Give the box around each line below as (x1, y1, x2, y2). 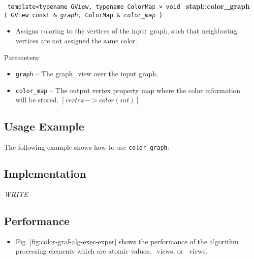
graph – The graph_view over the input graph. (15, 68, 158, 79)
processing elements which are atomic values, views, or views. (15, 246, 208, 256)
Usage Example (4, 119, 84, 134)
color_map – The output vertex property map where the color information (15, 85, 241, 95)
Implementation (4, 166, 87, 181)
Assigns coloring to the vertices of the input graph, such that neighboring (15, 26, 237, 36)
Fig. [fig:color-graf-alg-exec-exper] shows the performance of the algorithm (15, 236, 239, 246)
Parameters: (4, 52, 40, 62)
